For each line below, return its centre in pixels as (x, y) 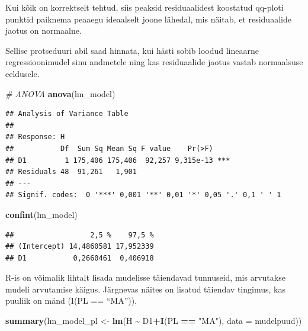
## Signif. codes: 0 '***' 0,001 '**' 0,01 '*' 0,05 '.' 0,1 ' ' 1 (143, 195)
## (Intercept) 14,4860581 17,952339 (80, 247)
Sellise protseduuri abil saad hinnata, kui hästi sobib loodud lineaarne (132, 50)
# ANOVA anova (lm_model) (60, 93)
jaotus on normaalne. (44, 30)
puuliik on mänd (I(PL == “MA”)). (71, 301)
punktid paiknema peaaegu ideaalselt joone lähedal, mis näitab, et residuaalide (148, 19)
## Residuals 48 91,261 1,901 (71, 172)
